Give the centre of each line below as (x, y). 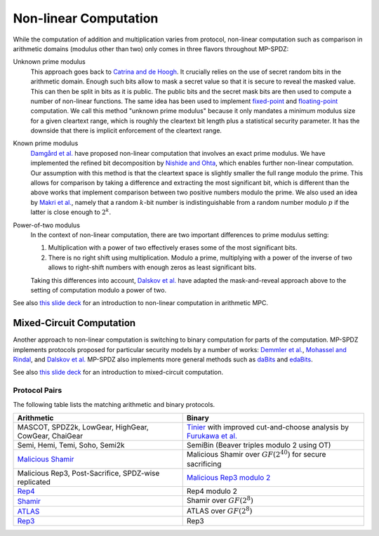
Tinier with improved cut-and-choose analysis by (268, 427)
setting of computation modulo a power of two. (99, 290)
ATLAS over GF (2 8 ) (219, 510)
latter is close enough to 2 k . (71, 212)
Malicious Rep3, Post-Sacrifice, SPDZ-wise (88, 474)
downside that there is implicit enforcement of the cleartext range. (126, 130)
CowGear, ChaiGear (50, 436)
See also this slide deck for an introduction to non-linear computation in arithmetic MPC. (141, 303)
